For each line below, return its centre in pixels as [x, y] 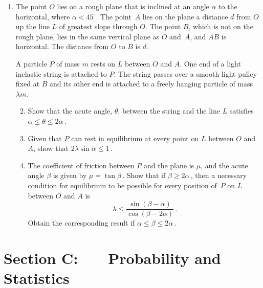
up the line [32, 26]
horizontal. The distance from [62, 46]
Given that [45, 138]
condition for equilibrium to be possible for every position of [122, 185]
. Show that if [144, 175]
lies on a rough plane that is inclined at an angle [133, 6]
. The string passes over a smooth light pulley [185, 73]
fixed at [28, 84]
